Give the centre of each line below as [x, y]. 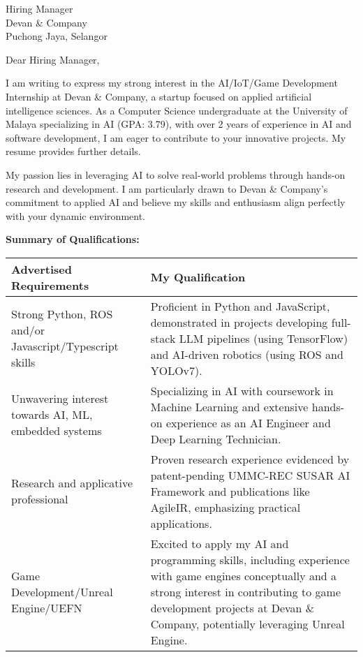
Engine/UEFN [47, 607]
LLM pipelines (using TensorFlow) [264, 338]
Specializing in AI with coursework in [242, 390]
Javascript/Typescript [65, 346]
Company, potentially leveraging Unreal [247, 623]
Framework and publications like [230, 491]
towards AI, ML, [52, 415]
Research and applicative [72, 483]
